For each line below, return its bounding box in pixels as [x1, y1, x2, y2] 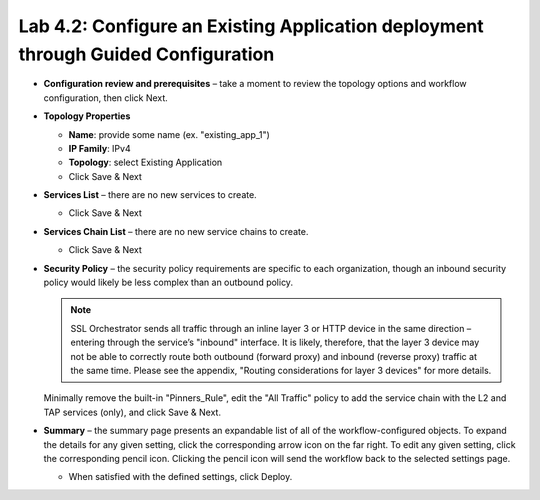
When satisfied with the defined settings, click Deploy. [68, 471, 293, 483]
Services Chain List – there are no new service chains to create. [43, 225, 309, 237]
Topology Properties [43, 110, 131, 122]
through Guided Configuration [18, 43, 275, 65]
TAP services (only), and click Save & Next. [43, 406, 222, 418]
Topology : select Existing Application [68, 156, 223, 169]
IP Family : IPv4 [68, 142, 131, 154]
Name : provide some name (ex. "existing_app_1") [68, 128, 270, 140]
